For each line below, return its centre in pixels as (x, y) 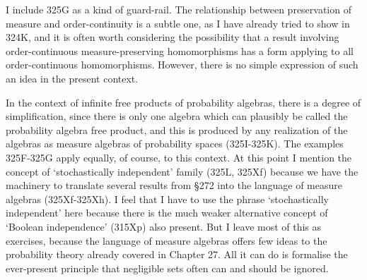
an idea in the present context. (72, 78)
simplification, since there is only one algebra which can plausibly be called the (177, 116)
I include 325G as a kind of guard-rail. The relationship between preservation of (179, 9)
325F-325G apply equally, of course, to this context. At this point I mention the (179, 157)
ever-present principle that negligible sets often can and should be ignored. (167, 268)
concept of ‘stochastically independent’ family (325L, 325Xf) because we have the (182, 171)
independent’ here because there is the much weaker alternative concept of (167, 213)
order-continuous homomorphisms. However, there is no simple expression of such (182, 65)
